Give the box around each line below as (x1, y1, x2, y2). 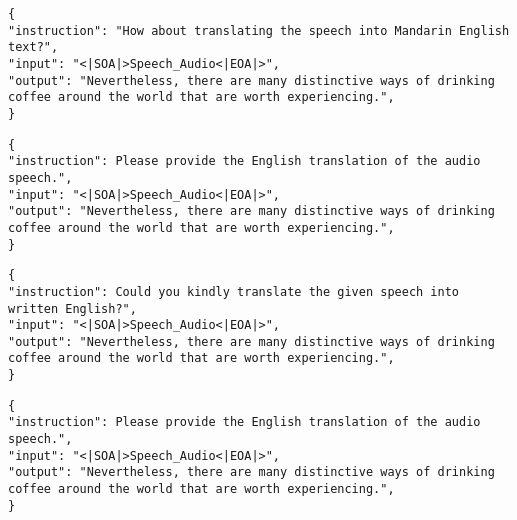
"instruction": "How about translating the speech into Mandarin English (8, 23, 510, 38)
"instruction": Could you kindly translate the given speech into (8, 284, 460, 299)
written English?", (8, 301, 137, 316)
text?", (8, 40, 59, 55)
